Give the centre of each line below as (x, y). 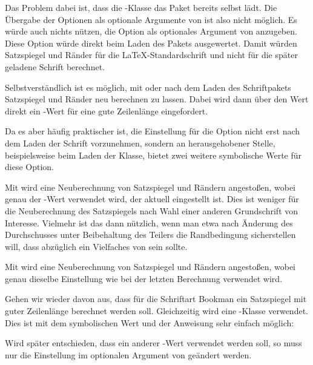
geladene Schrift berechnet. (55, 66)
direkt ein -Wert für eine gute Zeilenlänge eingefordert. (107, 110)
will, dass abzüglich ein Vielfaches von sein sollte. (96, 246)
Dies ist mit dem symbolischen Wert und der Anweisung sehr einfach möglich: (150, 322)
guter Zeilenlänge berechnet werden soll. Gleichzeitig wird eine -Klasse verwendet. (156, 311)
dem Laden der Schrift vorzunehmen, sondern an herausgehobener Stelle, (140, 143)
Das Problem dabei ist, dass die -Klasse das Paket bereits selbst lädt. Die (141, 7)
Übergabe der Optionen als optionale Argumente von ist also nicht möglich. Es (151, 19)
